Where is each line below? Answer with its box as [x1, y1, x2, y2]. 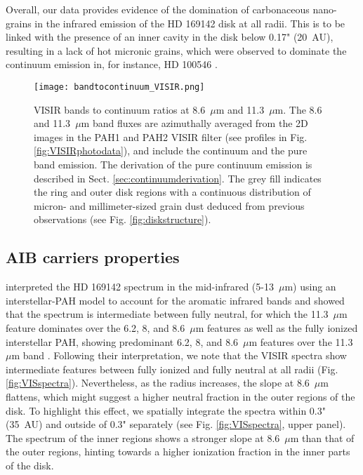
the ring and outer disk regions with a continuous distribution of [34, 185, 311, 199]
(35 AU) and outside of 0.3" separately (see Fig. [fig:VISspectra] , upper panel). [6, 417, 346, 431]
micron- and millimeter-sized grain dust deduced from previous [34, 198, 305, 213]
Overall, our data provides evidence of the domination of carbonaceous [6, 2, 310, 16]
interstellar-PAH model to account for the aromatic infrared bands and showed [6, 293, 345, 307]
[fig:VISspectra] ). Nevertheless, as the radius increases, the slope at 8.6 [6, 375, 310, 390]
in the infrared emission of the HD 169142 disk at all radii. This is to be [34, 15, 345, 30]
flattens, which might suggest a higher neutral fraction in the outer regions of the [6, 389, 355, 403]
